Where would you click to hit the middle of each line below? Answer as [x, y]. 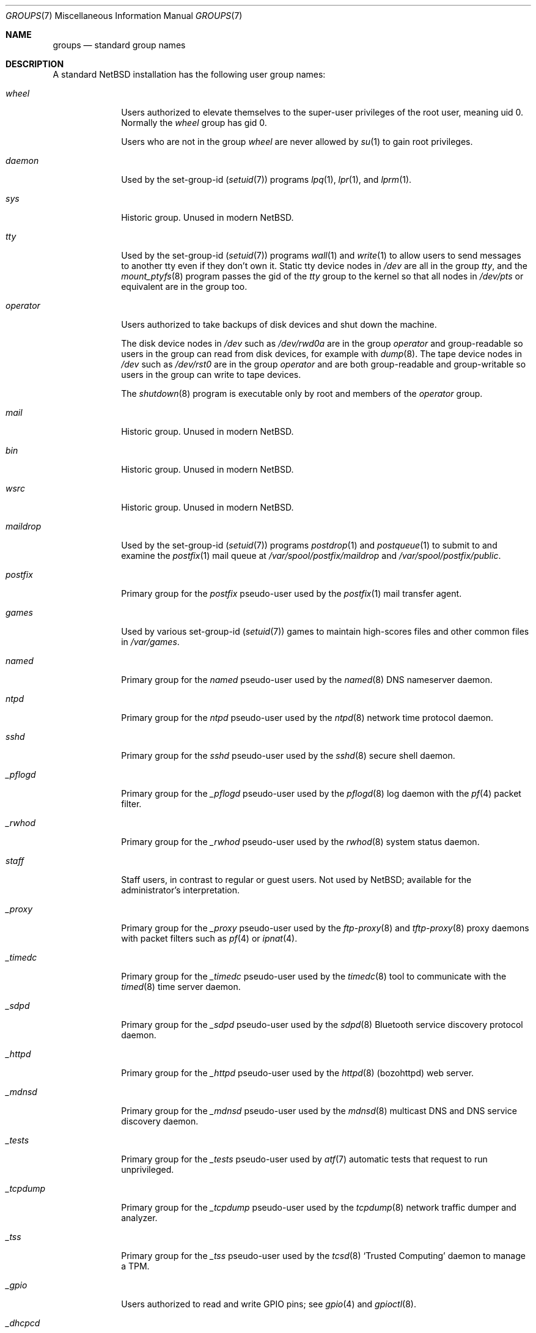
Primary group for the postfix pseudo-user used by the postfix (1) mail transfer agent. [292, 593]
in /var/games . [150, 642]
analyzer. [139, 1218]
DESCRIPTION [35, 64]
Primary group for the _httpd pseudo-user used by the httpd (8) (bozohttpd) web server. [298, 1073]
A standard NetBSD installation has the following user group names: [189, 74]
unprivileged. [148, 1169]
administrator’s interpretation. [180, 890]
